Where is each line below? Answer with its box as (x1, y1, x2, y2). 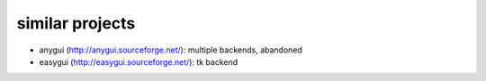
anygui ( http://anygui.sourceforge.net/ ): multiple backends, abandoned (39, 45, 303, 55)
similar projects (16, 13, 136, 33)
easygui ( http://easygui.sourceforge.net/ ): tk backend (39, 56, 238, 67)
